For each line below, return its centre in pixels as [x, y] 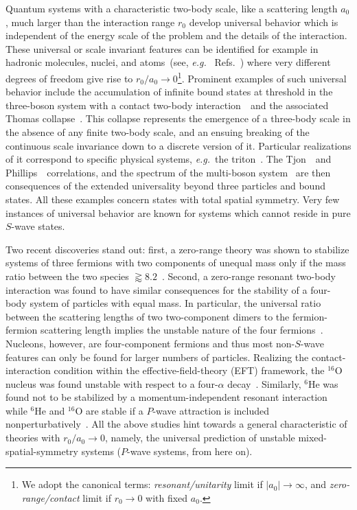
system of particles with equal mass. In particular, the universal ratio [175, 303]
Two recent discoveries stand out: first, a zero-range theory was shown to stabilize [177, 249]
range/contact [50, 497]
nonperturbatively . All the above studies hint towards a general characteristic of [176, 424]
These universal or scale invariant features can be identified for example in [162, 48]
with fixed [167, 497]
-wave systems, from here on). [190, 451]
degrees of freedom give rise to [69, 78]
